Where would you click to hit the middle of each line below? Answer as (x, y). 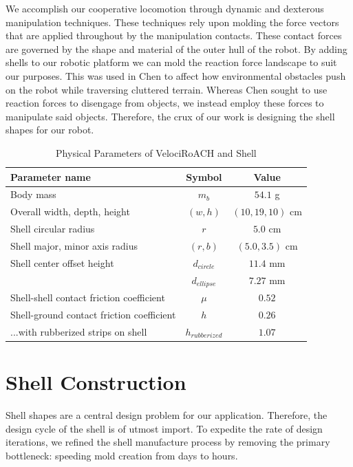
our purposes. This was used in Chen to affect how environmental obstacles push (176, 75)
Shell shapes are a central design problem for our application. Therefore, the (167, 415)
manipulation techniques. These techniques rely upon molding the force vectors (172, 22)
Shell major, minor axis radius (74, 245)
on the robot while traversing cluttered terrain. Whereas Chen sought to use (167, 89)
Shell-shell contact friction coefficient (88, 297)
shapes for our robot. (50, 130)
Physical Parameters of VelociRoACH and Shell (156, 152)
